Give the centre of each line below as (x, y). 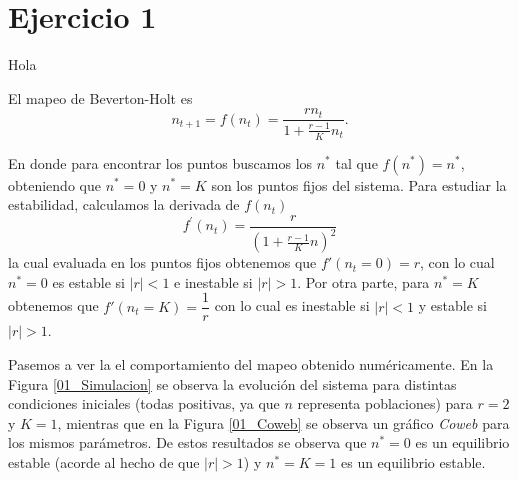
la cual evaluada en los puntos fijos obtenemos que (162, 262)
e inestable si (213, 281)
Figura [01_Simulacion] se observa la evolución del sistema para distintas (232, 383)
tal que (356, 162)
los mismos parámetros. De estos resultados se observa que (187, 442)
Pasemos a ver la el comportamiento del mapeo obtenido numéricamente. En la (251, 364)
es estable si (88, 281)
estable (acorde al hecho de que (104, 461)
